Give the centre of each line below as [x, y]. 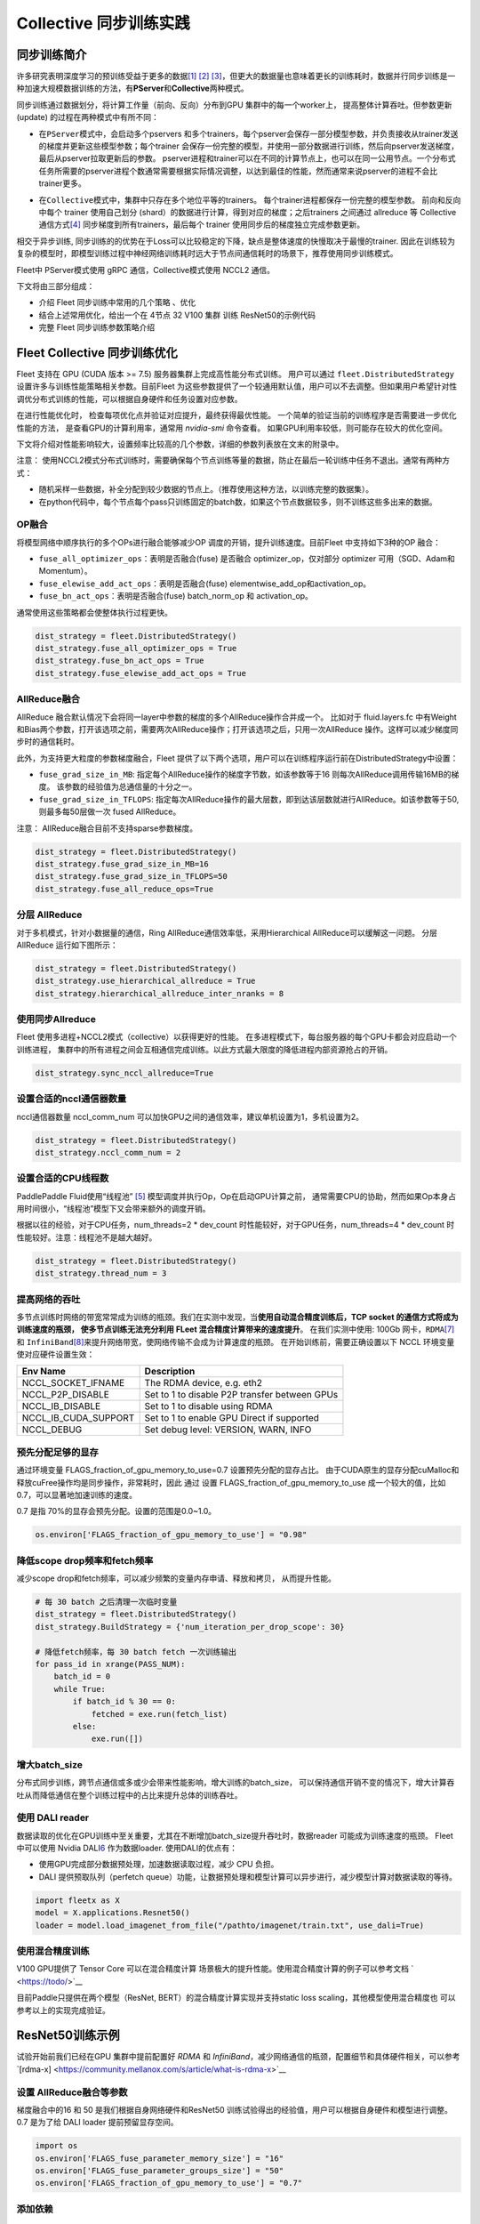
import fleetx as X [77, 1900]
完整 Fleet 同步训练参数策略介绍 [97, 327]
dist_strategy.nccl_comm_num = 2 [108, 1152]
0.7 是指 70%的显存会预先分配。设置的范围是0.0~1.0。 [116, 1511]
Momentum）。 [65, 571]
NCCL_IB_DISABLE [61, 1406]
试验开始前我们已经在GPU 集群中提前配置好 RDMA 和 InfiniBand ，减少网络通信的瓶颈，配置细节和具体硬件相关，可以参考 [238, 2057]
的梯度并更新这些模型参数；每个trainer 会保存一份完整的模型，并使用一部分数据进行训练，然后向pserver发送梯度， [249, 146]
